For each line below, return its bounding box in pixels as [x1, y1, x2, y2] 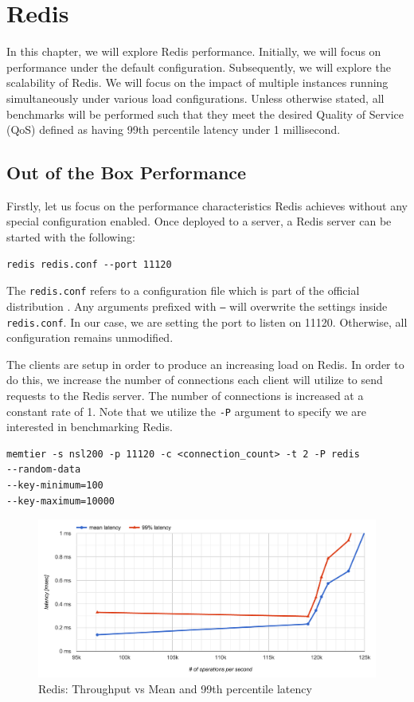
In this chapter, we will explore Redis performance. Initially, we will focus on [6, 43, 381, 60]
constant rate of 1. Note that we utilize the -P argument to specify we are [6, 402, 367, 419]
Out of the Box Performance [6, 160, 247, 185]
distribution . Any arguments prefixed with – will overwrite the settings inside [6, 297, 388, 314]
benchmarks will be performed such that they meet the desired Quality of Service [6, 105, 404, 122]
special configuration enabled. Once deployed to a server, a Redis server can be [6, 213, 392, 229]
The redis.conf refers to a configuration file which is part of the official [6, 282, 360, 299]
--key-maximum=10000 [6, 495, 115, 507]
